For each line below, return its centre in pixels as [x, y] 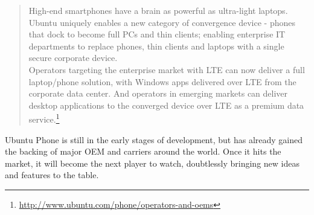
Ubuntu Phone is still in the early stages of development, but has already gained [154, 139]
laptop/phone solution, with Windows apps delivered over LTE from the [162, 81]
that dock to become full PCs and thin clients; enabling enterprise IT [157, 34]
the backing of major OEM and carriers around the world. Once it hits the [143, 151]
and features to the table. [52, 175]
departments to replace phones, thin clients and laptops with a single [156, 46]
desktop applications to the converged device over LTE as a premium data [166, 105]
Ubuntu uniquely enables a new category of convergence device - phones [162, 22]
